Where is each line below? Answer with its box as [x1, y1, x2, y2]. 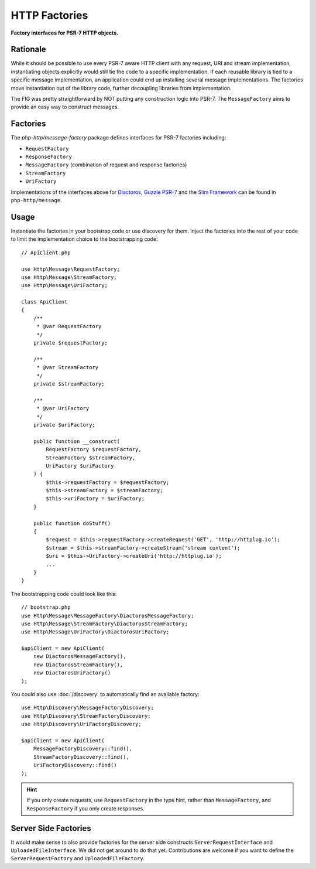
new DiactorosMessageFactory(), [33, 653, 126, 660]
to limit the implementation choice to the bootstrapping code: [11, 236, 158, 243]
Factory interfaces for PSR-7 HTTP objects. [11, 29, 119, 36]
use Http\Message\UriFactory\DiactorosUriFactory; [21, 629, 170, 635]
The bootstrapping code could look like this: [11, 590, 117, 597]
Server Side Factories [11, 823, 92, 833]
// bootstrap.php [21, 604, 71, 611]
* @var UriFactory [36, 405, 90, 412]
